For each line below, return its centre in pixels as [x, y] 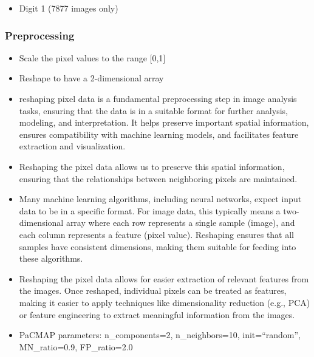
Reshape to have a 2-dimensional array [91, 78]
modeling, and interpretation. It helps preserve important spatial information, [164, 122]
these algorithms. [51, 258]
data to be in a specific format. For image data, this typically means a [150, 210]
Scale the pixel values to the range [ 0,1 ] [92, 57]
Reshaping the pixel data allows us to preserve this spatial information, [152, 166]
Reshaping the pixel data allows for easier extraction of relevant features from [164, 278]
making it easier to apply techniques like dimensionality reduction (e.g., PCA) [165, 302]
